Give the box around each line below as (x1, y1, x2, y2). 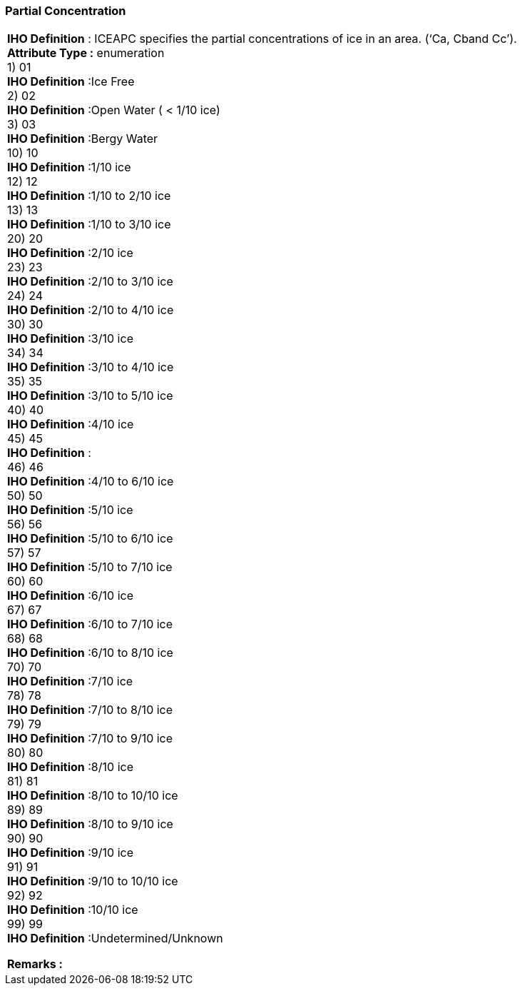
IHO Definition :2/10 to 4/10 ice (7, 303, 174, 318)
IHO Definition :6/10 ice (7, 588, 133, 603)
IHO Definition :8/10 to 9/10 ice (7, 817, 173, 832)
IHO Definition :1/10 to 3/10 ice (7, 217, 171, 232)
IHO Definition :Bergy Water (7, 131, 158, 146)
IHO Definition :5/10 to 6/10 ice (7, 531, 173, 546)
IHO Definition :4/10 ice (7, 417, 134, 432)
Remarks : (7, 957, 63, 972)
